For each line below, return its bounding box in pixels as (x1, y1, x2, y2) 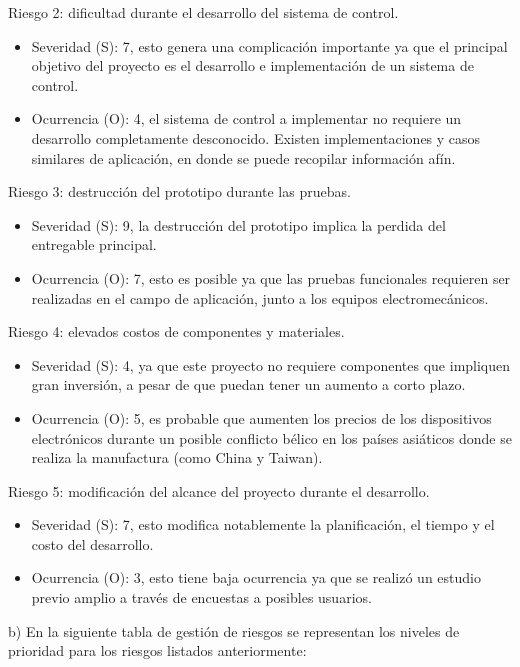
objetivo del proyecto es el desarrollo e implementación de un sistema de (31, 55, 474, 76)
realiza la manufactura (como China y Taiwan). (31, 447, 323, 468)
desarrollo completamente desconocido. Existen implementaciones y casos (31, 127, 481, 148)
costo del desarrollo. (31, 533, 154, 554)
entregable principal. (31, 234, 157, 255)
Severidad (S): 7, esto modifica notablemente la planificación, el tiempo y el (31, 514, 495, 535)
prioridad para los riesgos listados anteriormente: (8, 640, 307, 661)
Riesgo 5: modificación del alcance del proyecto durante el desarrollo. (8, 480, 430, 501)
